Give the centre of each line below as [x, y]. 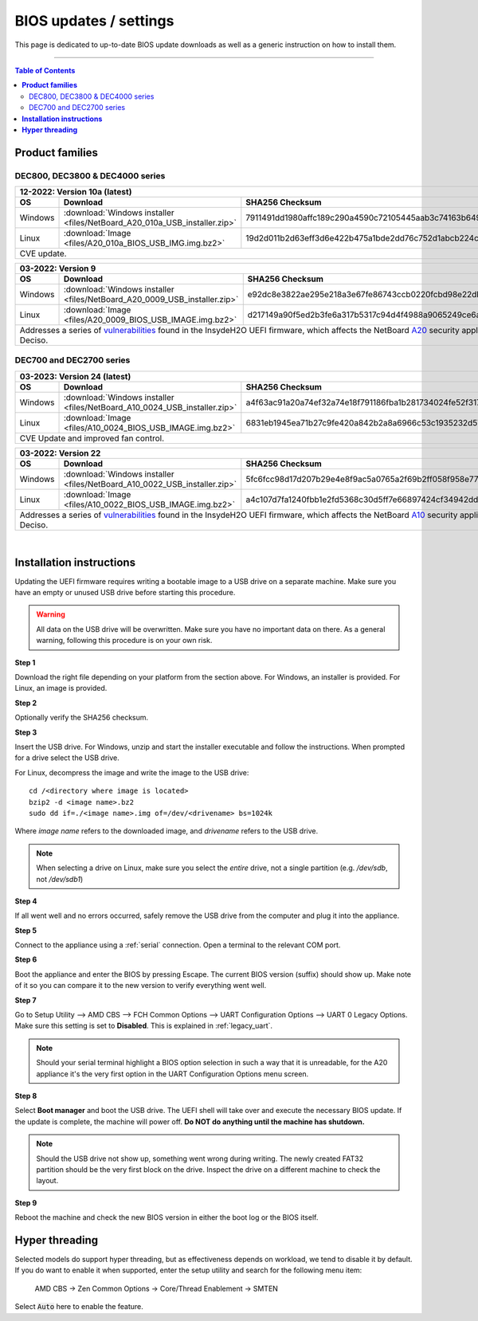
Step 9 [26, 1202]
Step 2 [26, 703]
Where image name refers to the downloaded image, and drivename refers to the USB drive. [167, 831]
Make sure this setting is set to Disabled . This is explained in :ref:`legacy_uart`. [144, 1026]
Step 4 [26, 901]
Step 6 [26, 959]
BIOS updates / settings [94, 21]
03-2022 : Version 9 [58, 269]
